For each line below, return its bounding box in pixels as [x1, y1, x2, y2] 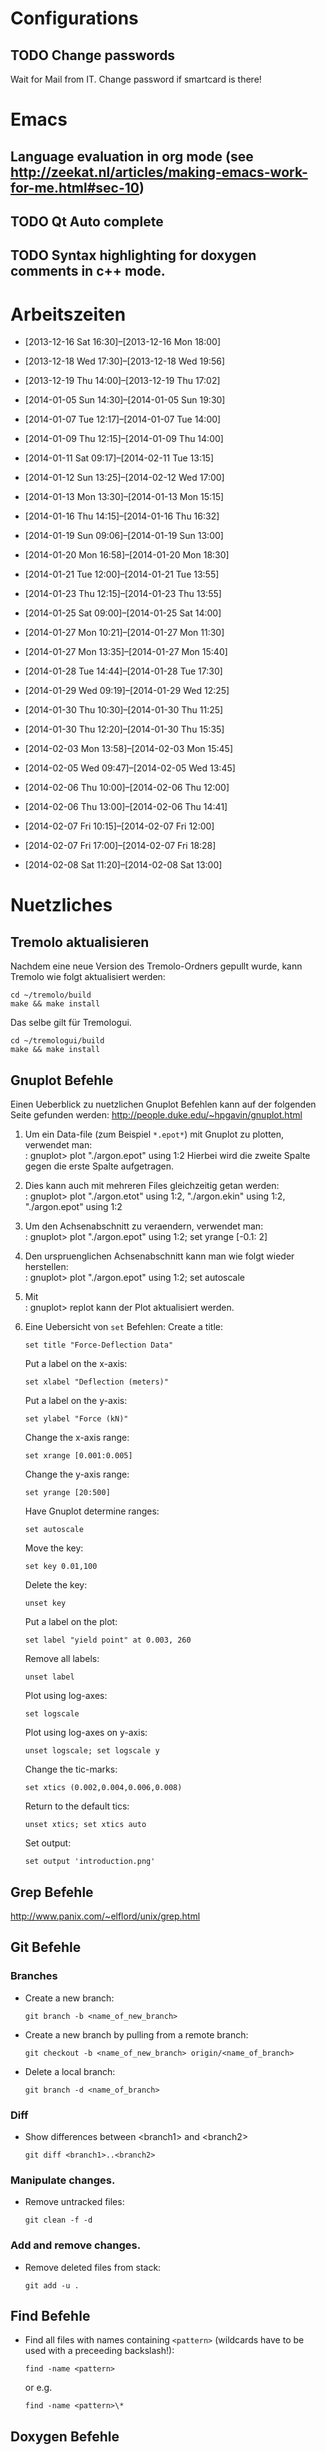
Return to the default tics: [24, 1800, 130, 1812]
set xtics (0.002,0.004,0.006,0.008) [24, 1783, 183, 1793]
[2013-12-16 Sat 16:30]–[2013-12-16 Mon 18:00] [24, 336, 222, 348]
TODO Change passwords [10, 47, 176, 64]
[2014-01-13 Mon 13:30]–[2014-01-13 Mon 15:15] [24, 491, 225, 503]
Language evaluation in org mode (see [10, 148, 254, 165]
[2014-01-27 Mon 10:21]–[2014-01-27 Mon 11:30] [24, 627, 225, 639]
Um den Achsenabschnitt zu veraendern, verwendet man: [24, 1220, 264, 1232]
